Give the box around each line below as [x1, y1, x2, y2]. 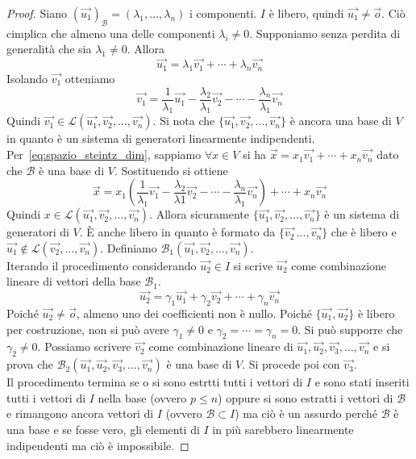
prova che [6, 356, 53, 373]
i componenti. [189, 5, 257, 21]
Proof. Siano [6, 5, 68, 21]
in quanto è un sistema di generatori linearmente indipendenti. [6, 130, 315, 147]
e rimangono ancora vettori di [6, 405, 154, 422]
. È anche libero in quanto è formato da [79, 223, 276, 240]
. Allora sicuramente [149, 206, 249, 223]
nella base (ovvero [98, 389, 187, 406]
